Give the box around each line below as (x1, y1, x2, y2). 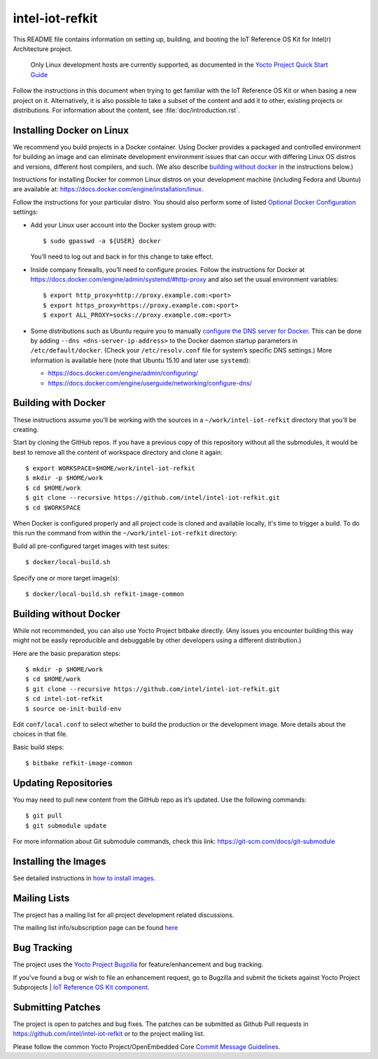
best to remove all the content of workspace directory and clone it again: (13, 448, 223, 456)
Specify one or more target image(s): (13, 573, 120, 582)
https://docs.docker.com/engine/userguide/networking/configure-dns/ (48, 378, 252, 387)
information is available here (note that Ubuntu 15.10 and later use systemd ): (30, 356, 251, 364)
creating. (13, 425, 39, 434)
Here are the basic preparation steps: (13, 649, 120, 657)
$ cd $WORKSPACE (25, 503, 81, 512)
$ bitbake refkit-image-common (25, 759, 133, 767)
